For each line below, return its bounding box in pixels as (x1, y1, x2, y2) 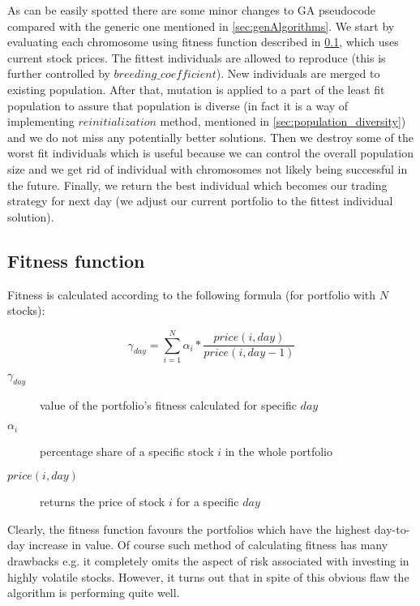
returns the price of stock (40, 493, 165, 510)
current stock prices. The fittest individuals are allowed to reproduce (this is (7, 49, 386, 66)
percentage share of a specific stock (40, 442, 214, 459)
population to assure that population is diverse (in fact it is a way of (7, 97, 349, 114)
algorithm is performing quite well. (7, 584, 180, 601)
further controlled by (7, 65, 110, 82)
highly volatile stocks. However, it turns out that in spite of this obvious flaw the (7, 568, 409, 585)
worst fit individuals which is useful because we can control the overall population (7, 144, 414, 161)
